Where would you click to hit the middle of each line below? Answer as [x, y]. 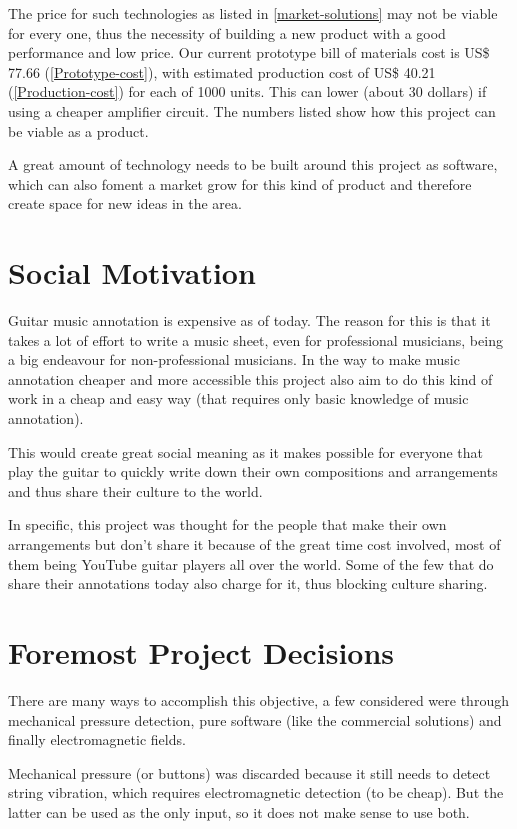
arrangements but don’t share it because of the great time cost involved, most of [254, 544]
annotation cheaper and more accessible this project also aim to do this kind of [250, 378]
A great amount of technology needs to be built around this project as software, [253, 164]
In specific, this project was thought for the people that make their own [227, 524]
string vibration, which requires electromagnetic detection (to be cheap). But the [256, 792]
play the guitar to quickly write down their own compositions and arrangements [253, 471]
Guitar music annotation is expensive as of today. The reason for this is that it [249, 320]
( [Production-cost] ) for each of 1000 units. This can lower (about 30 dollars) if [247, 91]
